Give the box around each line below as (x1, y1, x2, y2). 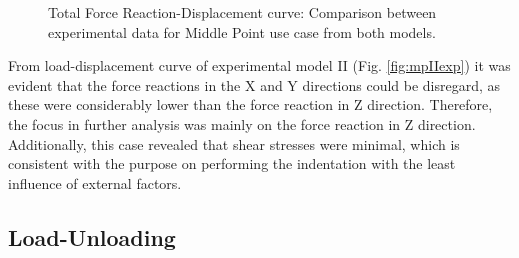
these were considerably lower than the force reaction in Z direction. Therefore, (8, 94, 493, 115)
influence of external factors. (8, 172, 182, 193)
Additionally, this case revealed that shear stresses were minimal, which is (8, 133, 460, 154)
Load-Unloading (8, 221, 176, 252)
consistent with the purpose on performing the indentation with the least (8, 153, 456, 174)
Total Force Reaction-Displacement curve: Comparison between (48, 2, 437, 22)
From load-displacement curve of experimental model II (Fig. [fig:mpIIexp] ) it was (8, 55, 511, 76)
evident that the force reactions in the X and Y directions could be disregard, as (8, 74, 501, 95)
